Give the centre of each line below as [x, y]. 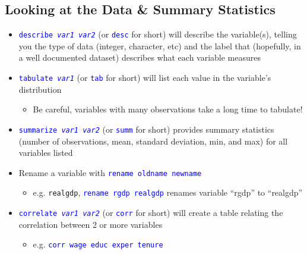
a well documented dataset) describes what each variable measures [140, 57]
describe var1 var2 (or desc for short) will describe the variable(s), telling [158, 34]
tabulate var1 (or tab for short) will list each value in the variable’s [145, 78]
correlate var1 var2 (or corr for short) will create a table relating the [151, 213]
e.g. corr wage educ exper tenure [98, 244]
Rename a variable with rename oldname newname [110, 172]
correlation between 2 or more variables [91, 224]
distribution [40, 89]
